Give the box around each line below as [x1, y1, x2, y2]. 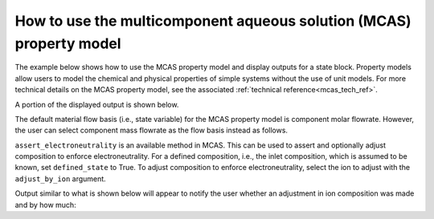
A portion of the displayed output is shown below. [14, 99, 179, 109]
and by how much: [14, 200, 76, 209]
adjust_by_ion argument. [14, 173, 106, 184]
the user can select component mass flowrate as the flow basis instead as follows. [14, 125, 289, 136]
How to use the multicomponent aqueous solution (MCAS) [14, 12, 411, 30]
